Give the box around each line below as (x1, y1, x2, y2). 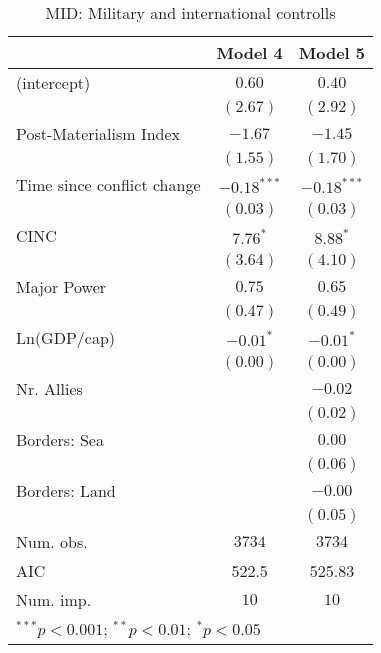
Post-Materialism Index (16, 122, 181, 145)
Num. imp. (16, 588, 92, 611)
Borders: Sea (16, 428, 104, 451)
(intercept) (16, 71, 91, 94)
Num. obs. (16, 530, 88, 553)
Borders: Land (16, 479, 116, 502)
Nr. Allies (16, 377, 83, 400)
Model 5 (298, 41, 366, 64)
